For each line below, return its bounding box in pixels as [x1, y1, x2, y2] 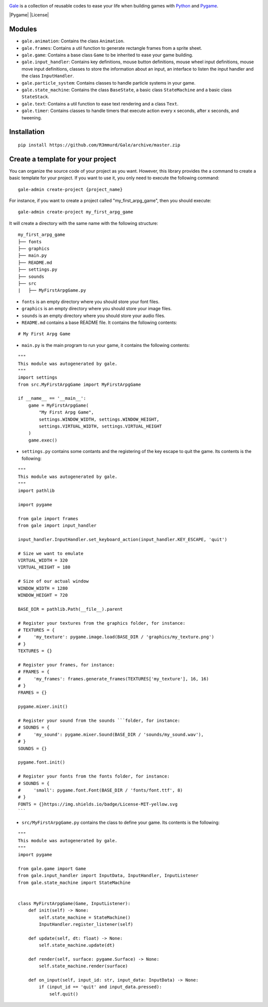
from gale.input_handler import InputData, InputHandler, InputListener [18, 873, 199, 879]
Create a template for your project [9, 155, 117, 163]
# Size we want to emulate [18, 551, 84, 556]
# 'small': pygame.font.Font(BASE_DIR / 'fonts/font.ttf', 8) [18, 787, 183, 793]
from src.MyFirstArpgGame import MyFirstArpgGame [18, 381, 141, 387]
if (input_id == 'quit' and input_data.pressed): [39, 984, 162, 990]
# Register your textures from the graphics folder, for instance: [18, 620, 186, 626]
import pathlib [18, 488, 55, 494]
